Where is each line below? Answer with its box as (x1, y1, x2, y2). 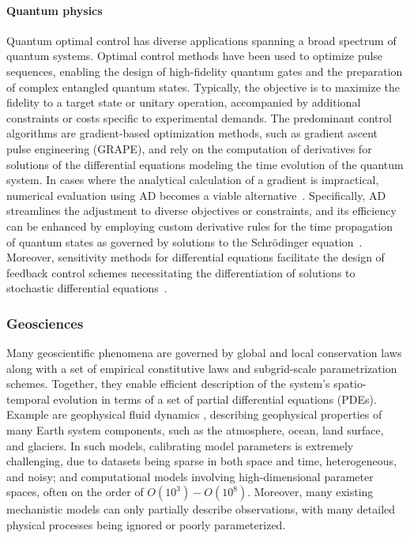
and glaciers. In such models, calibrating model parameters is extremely (6, 437, 354, 453)
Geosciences (6, 313, 84, 333)
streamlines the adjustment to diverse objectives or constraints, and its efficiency (6, 202, 397, 219)
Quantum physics (6, 2, 103, 18)
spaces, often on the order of (6, 483, 144, 500)
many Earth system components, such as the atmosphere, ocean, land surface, (6, 422, 384, 438)
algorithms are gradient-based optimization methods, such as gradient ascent (6, 125, 378, 141)
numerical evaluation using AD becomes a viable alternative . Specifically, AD (6, 186, 386, 203)
